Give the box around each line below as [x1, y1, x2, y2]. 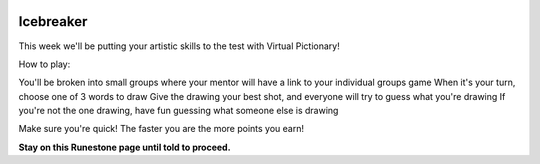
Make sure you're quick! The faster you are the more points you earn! [18, 123, 305, 135]
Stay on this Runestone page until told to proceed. [18, 141, 231, 153]
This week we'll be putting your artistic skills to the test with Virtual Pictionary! [18, 40, 340, 52]
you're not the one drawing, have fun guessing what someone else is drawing [18, 105, 339, 117]
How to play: [18, 58, 71, 70]
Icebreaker [18, 13, 88, 30]
